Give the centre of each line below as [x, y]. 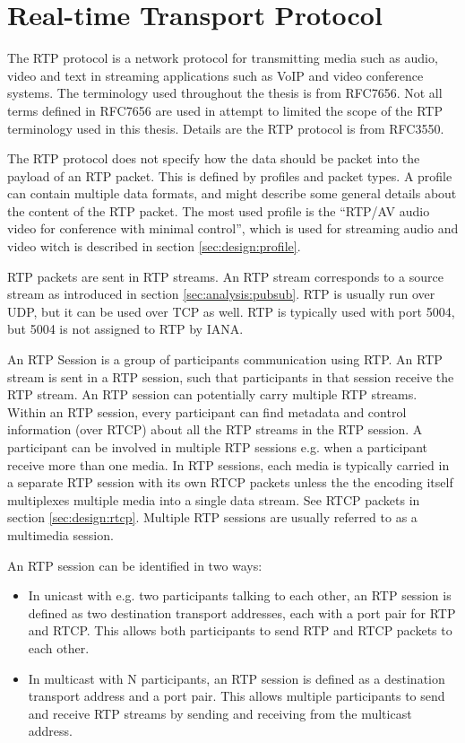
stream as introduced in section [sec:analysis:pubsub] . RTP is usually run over [221, 294]
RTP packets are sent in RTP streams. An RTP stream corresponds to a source [225, 276]
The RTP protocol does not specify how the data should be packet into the [214, 158]
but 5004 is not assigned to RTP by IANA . [125, 329]
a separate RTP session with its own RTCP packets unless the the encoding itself [230, 482]
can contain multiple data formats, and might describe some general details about [232, 193]
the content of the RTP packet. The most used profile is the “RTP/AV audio [219, 210]
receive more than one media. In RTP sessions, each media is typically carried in [228, 464]
